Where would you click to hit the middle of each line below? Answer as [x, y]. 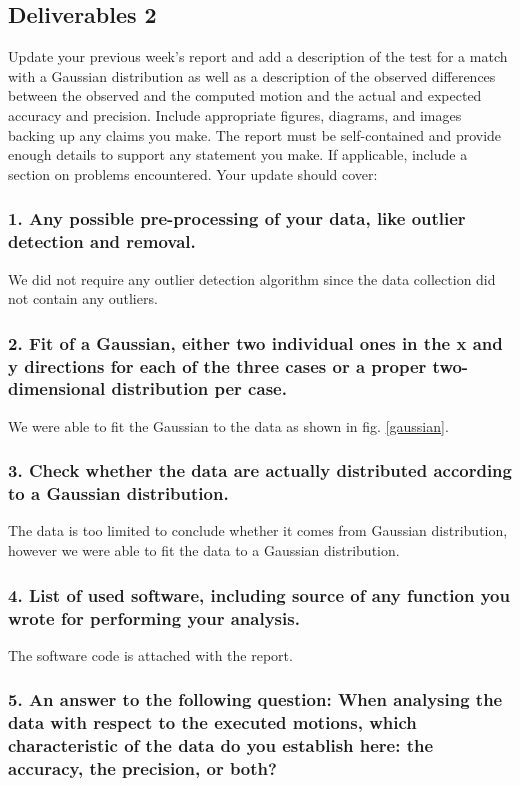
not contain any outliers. [83, 298]
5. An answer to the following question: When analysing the [255, 699]
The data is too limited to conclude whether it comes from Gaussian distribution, [258, 530]
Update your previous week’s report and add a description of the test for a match [258, 56]
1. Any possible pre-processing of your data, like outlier [237, 218]
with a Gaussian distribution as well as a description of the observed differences [252, 75]
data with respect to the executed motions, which [212, 722]
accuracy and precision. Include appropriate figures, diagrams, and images [235, 114]
